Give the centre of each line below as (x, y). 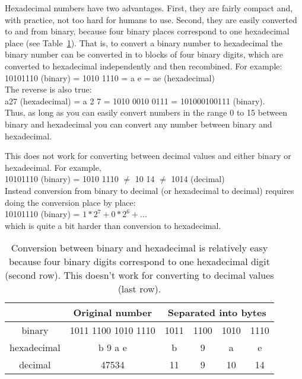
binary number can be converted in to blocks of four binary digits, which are (144, 54)
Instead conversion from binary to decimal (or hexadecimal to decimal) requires (150, 190)
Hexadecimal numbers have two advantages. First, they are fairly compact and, (149, 8)
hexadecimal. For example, (53, 167)
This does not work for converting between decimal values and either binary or (148, 156)
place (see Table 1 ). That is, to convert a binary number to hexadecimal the (144, 42)
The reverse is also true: (48, 89)
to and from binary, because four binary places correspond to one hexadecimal (147, 31)
